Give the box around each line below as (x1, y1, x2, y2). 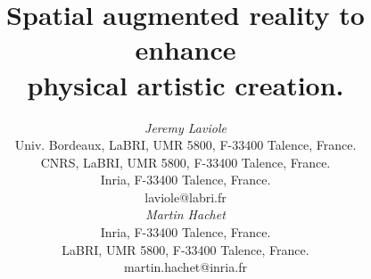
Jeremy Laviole (144, 118, 227, 136)
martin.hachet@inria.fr (124, 258, 247, 276)
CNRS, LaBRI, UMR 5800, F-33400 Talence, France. (40, 152, 331, 171)
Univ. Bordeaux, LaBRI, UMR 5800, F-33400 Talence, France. (14, 135, 357, 154)
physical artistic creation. (27, 66, 344, 103)
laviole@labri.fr (144, 187, 227, 206)
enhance (135, 31, 236, 68)
